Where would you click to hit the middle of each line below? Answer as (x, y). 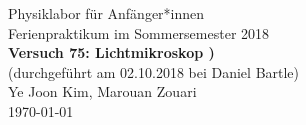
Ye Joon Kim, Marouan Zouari (102, 91)
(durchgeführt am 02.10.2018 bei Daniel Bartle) (154, 71)
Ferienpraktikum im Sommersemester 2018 (139, 32)
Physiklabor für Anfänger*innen (106, 13)
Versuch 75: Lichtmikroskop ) (111, 52)
